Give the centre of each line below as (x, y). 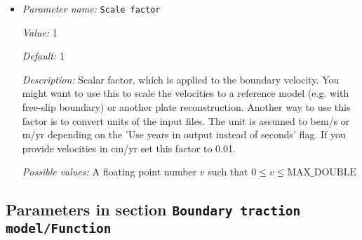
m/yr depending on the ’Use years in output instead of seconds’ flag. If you (184, 134)
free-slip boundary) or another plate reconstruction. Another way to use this (186, 107)
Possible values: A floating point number (109, 172)
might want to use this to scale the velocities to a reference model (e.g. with (186, 93)
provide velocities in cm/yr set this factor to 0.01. (129, 148)
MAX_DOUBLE (322, 173)
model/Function (59, 229)
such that (228, 172)
